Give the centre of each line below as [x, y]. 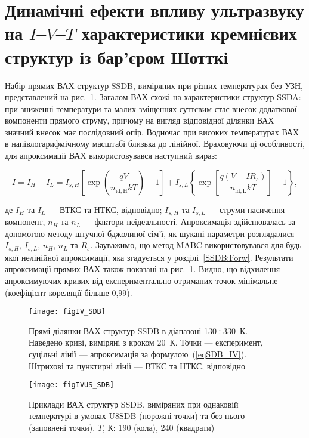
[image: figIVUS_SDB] [72, 385]
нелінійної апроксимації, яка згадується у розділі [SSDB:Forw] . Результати [157, 257]
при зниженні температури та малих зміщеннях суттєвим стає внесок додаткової [151, 108]
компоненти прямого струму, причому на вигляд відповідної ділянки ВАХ [140, 120]
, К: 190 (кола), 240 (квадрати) [158, 427]
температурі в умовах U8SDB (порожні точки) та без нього [137, 416]
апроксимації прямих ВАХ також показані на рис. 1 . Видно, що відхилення [143, 269]
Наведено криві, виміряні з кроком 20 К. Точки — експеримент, [146, 342]
